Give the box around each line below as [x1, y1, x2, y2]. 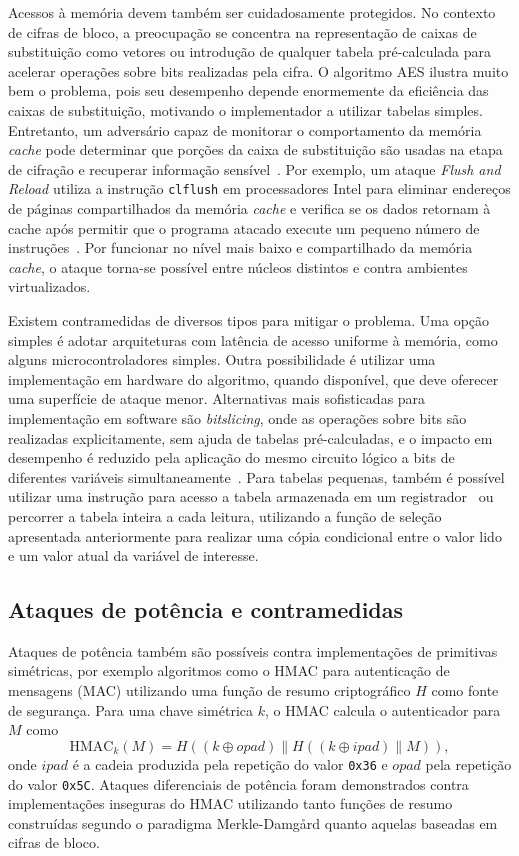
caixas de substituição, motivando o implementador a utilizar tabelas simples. [8, 99, 483, 120]
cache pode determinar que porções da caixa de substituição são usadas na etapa [8, 139, 503, 160]
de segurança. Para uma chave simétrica [8, 699, 254, 720]
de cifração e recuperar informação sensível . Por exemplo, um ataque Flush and [8, 158, 501, 179]
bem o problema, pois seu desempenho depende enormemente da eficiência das [8, 80, 489, 101]
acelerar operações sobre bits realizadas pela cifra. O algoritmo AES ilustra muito [8, 60, 509, 81]
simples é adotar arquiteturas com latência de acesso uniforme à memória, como [8, 329, 498, 350]
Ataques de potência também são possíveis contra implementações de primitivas [8, 640, 498, 661]
